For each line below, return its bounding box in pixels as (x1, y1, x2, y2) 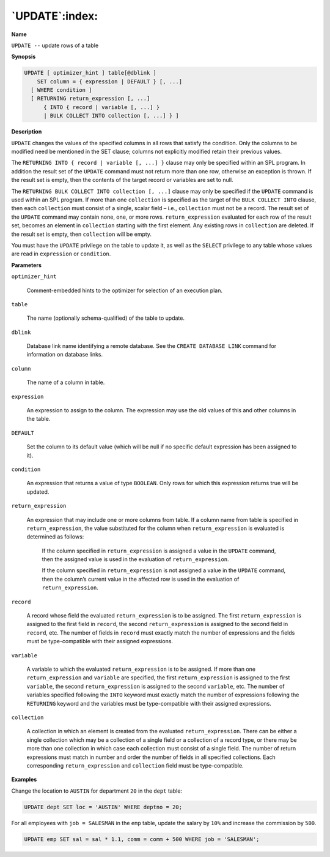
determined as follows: (26, 533, 84, 540)
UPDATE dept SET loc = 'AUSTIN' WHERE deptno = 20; (24, 803, 183, 810)
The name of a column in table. (26, 379, 105, 386)
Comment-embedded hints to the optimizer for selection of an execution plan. (26, 287, 223, 294)
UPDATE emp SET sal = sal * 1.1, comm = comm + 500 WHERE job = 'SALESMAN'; (24, 836, 260, 842)
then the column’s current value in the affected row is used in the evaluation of (42, 575, 240, 583)
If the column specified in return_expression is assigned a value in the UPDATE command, (42, 547, 276, 554)
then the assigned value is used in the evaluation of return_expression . (42, 556, 229, 563)
